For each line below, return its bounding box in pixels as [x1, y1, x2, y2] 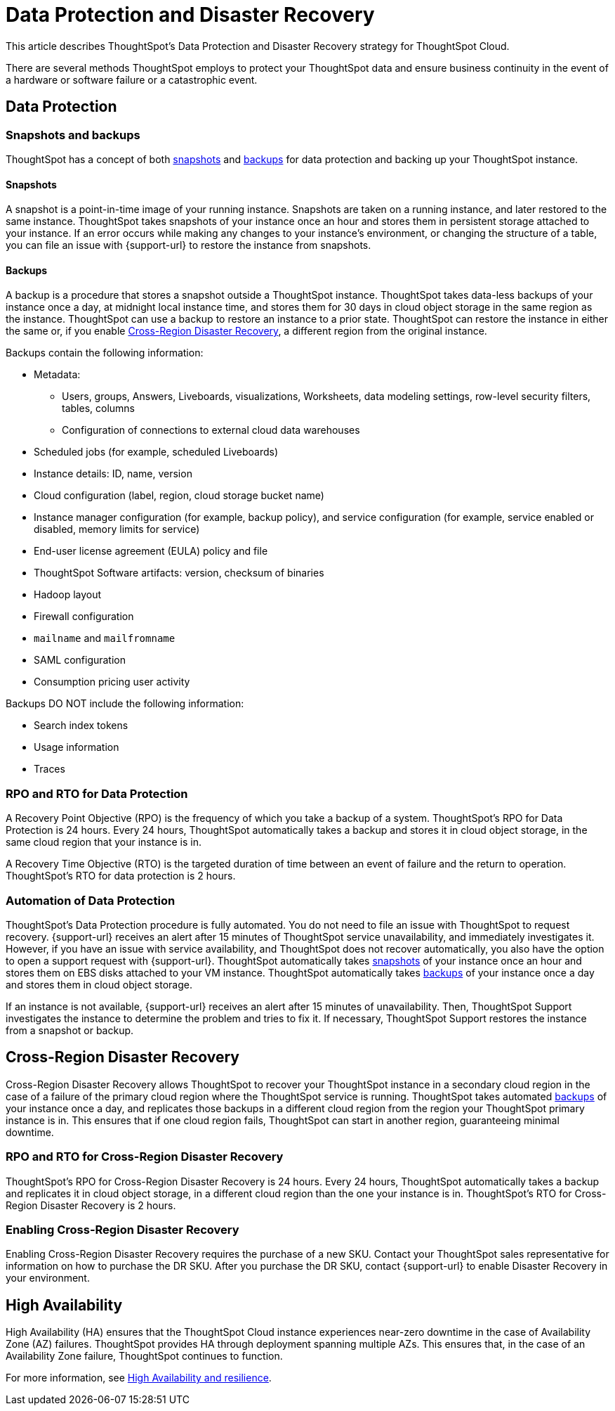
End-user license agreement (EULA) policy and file [34, 545, 268, 558]
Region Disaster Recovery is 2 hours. [6, 1199, 176, 1211]
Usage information [34, 741, 119, 754]
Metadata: [34, 368, 81, 381]
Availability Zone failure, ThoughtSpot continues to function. [6, 1350, 283, 1362]
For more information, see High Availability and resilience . [6, 1372, 272, 1384]
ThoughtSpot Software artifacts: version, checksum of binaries [34, 567, 324, 579]
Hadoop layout [34, 588, 102, 601]
